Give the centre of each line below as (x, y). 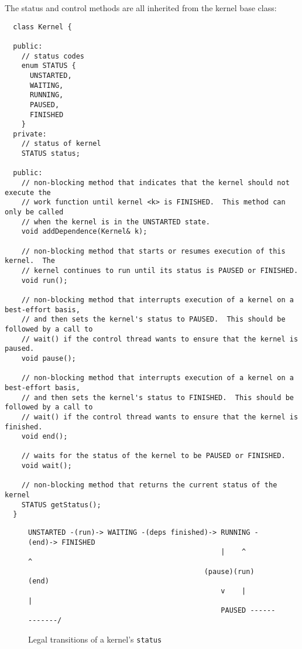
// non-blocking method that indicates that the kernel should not (155, 183)
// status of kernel (61, 144)
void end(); (44, 437)
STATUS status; (51, 154)
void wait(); (47, 466)
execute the (28, 192)
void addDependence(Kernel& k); (84, 232)
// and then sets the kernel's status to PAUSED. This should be (153, 320)
